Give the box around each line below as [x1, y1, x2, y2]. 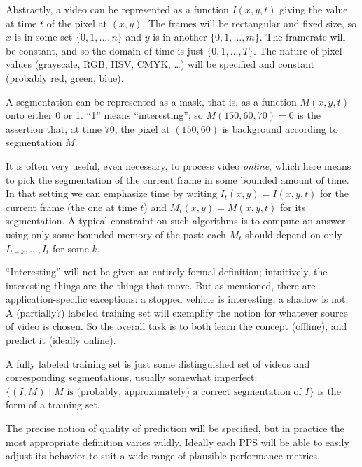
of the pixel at [46, 15, 108, 30]
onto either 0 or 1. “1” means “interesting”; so [6, 108, 203, 122]
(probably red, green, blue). [6, 70, 124, 85]
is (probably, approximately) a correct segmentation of [67, 387, 302, 397]
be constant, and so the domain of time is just [6, 43, 204, 57]
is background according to [222, 121, 338, 136]
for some [53, 240, 89, 255]
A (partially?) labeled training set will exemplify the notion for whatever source [6, 305, 348, 319]
